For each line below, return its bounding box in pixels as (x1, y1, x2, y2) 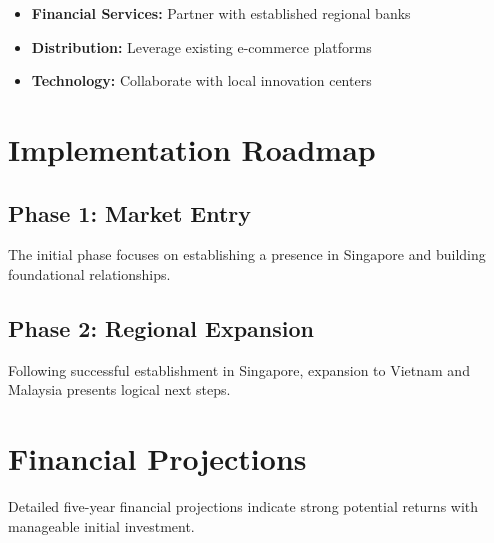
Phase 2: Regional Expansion (8, 312, 314, 343)
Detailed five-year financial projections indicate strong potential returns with (8, 496, 479, 517)
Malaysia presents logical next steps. (8, 379, 231, 400)
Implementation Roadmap (8, 128, 376, 169)
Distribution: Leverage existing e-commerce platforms (31, 36, 372, 57)
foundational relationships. (8, 263, 171, 284)
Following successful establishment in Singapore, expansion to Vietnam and (8, 359, 470, 380)
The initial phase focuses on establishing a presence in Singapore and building (8, 244, 486, 265)
